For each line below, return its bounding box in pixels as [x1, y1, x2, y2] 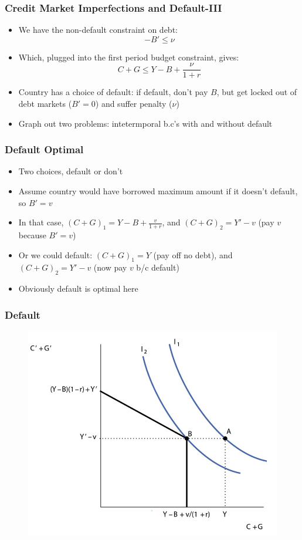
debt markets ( [18, 97, 72, 110]
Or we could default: [18, 248, 93, 261]
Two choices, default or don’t [18, 165, 123, 177]
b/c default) [136, 261, 179, 274]
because [18, 229, 46, 241]
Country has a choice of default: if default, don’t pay [18, 86, 208, 98]
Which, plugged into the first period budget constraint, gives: [18, 50, 239, 63]
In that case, [18, 216, 64, 228]
